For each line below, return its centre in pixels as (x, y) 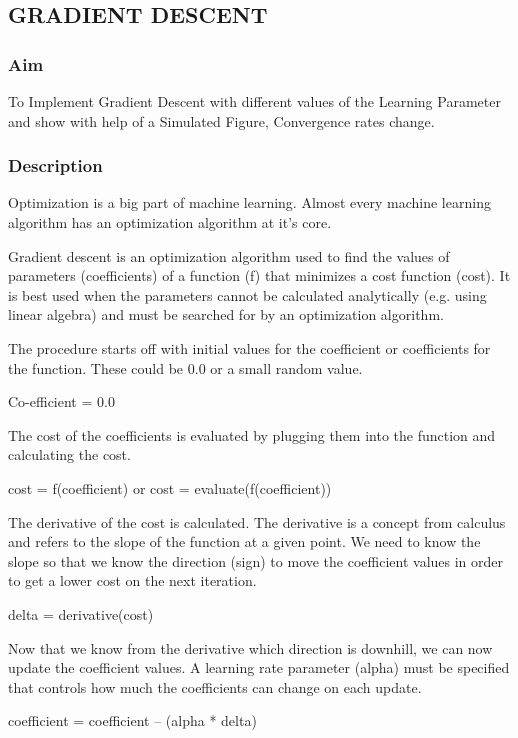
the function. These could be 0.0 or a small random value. (185, 367)
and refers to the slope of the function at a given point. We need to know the (244, 541)
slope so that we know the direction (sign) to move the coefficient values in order (256, 560)
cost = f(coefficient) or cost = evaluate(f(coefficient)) (170, 487)
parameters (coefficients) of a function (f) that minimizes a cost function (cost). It (259, 275)
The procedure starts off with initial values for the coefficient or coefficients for (249, 347)
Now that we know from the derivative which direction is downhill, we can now (250, 647)
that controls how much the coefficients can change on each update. (215, 686)
